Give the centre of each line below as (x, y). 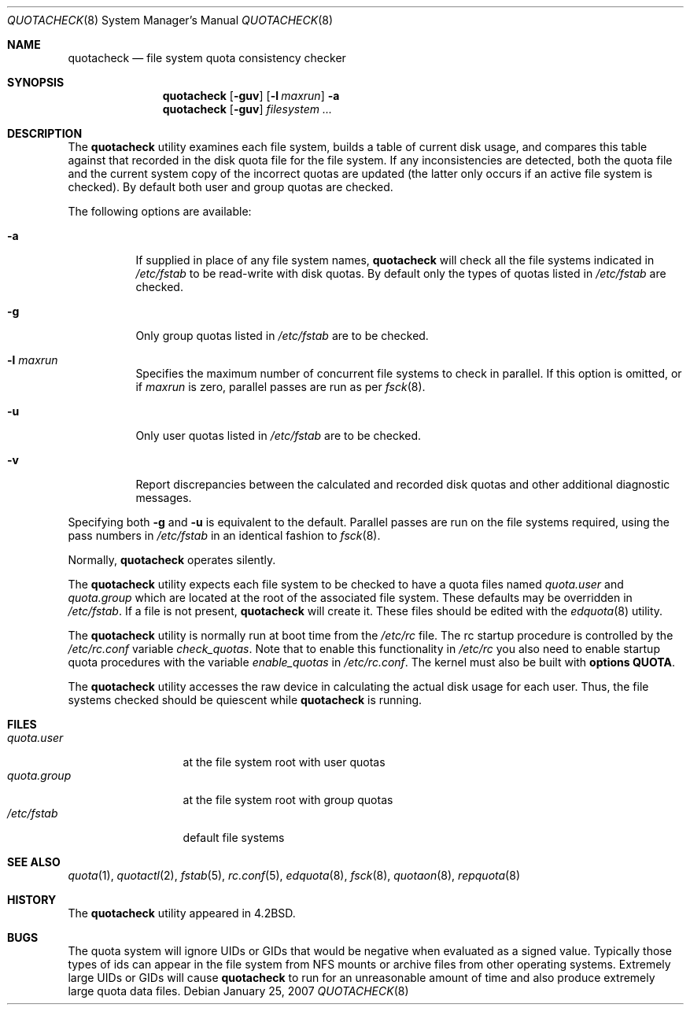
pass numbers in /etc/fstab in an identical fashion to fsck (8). (224, 535)
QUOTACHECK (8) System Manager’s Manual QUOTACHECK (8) (170, 20)
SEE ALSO (34, 862)
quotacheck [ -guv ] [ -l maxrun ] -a (251, 96)
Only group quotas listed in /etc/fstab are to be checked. (282, 336)
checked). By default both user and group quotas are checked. (231, 187)
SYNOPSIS (36, 82)
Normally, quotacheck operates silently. (172, 560)
